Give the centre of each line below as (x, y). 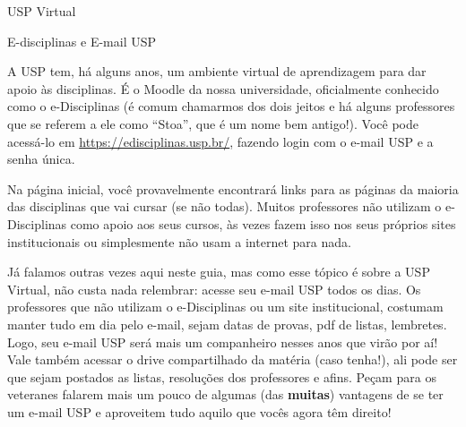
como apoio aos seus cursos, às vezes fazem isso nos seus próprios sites (263, 223)
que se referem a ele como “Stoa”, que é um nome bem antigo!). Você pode (213, 123)
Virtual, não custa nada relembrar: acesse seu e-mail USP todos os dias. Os (214, 289)
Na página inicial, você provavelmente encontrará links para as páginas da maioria (233, 188)
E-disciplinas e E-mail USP (82, 41)
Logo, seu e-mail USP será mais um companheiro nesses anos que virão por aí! (223, 342)
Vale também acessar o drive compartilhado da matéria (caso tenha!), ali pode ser (233, 359)
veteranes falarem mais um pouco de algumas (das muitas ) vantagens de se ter (225, 394)
